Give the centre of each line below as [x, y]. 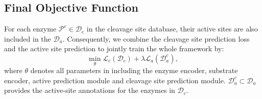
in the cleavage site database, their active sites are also [172, 29]
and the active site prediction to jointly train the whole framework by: [114, 48]
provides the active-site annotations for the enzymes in [90, 90]
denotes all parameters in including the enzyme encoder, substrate [134, 70]
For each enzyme [30, 29]
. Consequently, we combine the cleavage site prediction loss [156, 38]
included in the [28, 38]
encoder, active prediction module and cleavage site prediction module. [115, 80]
